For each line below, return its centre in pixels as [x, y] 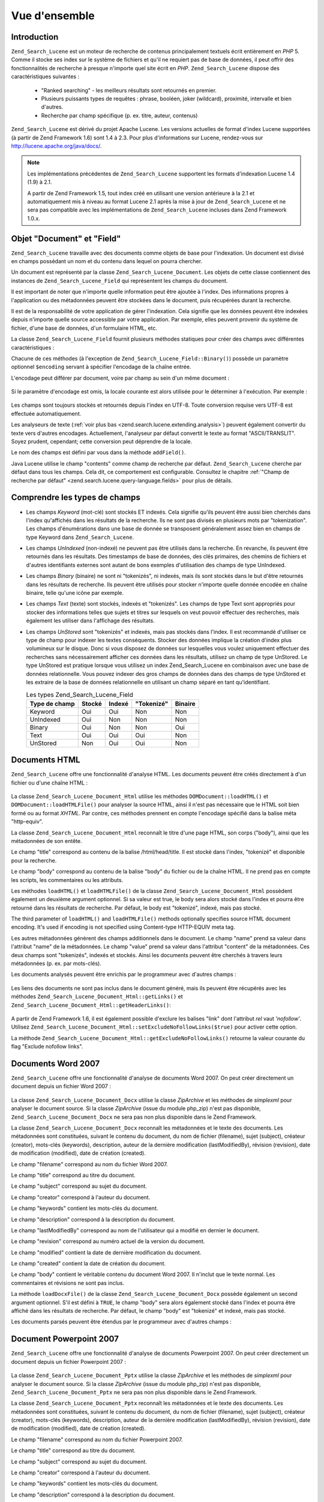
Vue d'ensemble [53, 16]
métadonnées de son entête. [46, 841]
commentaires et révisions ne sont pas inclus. [68, 1283]
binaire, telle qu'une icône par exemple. [75, 593]
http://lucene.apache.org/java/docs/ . [56, 146]
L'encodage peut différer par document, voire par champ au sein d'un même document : [120, 378]
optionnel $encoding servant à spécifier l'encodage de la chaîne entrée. [101, 367]
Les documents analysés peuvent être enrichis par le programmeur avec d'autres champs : [124, 974]
